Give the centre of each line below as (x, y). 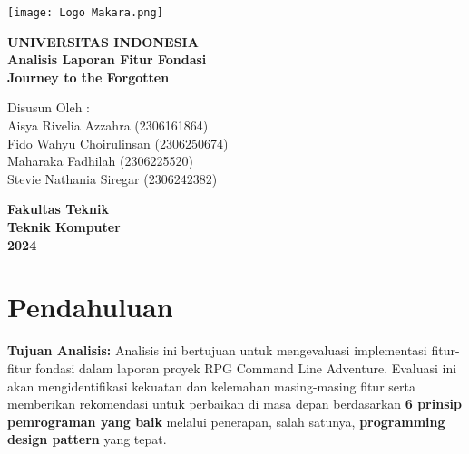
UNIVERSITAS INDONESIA (103, 41)
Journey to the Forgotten (88, 77)
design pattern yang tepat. (87, 439)
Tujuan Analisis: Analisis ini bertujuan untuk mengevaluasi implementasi (217, 350)
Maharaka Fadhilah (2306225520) (100, 161)
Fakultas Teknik (58, 209)
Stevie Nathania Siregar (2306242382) (112, 178)
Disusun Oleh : (49, 107)
